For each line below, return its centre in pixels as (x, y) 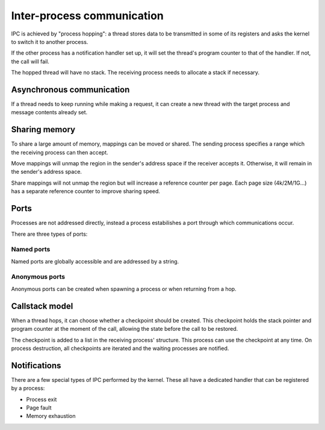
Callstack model (42, 306)
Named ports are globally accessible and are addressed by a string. (95, 261)
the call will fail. (30, 61)
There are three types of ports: (49, 234)
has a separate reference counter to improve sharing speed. (86, 191)
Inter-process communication (87, 16)
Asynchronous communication (70, 89)
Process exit (42, 399)
